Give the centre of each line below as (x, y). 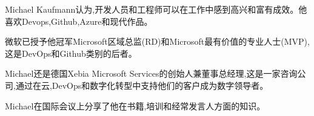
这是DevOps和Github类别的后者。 (71, 53)
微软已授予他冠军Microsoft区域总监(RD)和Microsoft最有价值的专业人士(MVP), (157, 41)
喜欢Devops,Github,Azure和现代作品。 (79, 21)
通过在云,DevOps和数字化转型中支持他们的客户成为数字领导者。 (142, 85)
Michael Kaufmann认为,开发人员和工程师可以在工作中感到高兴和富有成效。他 (156, 9)
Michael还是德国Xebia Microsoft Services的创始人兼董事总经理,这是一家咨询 (151, 73)
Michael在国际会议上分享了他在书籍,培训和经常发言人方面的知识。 (135, 105)
